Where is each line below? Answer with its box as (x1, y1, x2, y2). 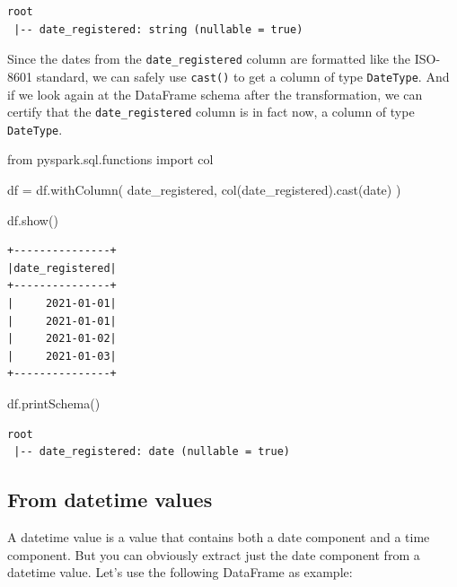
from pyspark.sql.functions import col (7, 150, 214, 169)
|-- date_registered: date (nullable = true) (13, 445, 290, 459)
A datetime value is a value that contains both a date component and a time (7, 527, 430, 546)
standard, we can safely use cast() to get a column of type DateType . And (36, 66, 450, 85)
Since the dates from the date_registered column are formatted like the (7, 49, 411, 68)
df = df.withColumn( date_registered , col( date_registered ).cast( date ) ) (7, 180, 401, 198)
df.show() (7, 210, 58, 229)
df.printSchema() (7, 393, 101, 412)
